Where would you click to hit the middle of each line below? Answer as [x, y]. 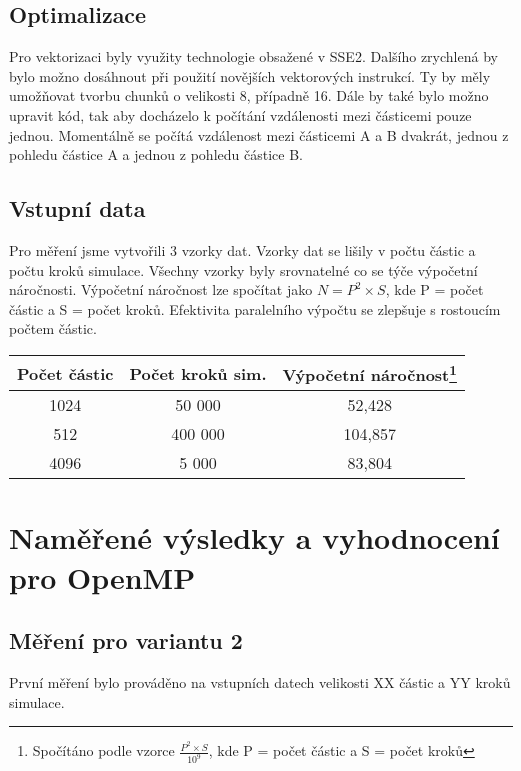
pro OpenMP [102, 576]
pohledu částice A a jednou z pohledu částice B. [156, 154]
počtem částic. [53, 328]
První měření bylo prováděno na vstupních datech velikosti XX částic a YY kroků [260, 682]
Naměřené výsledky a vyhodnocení [254, 537]
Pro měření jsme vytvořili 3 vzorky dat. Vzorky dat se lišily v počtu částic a [242, 249]
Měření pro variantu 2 [126, 640]
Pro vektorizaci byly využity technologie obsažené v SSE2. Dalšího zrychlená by [253, 56]
